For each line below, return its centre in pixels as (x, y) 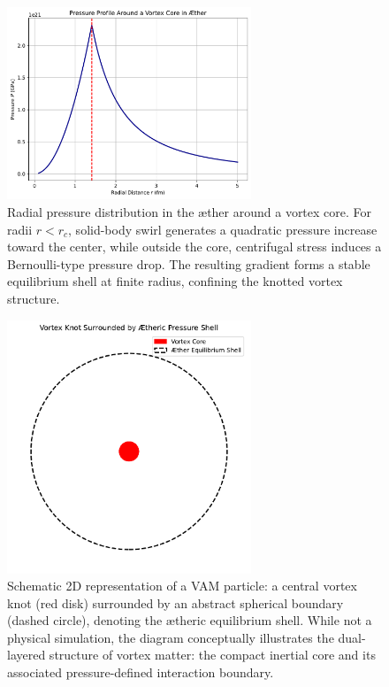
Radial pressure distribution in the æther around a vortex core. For (190, 212)
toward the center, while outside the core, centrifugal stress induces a (194, 247)
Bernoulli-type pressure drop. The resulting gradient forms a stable (189, 263)
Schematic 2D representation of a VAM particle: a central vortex (182, 586)
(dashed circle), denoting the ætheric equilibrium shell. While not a (190, 620)
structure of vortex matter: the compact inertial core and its (212, 655)
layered (27, 655)
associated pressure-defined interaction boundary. (141, 672)
